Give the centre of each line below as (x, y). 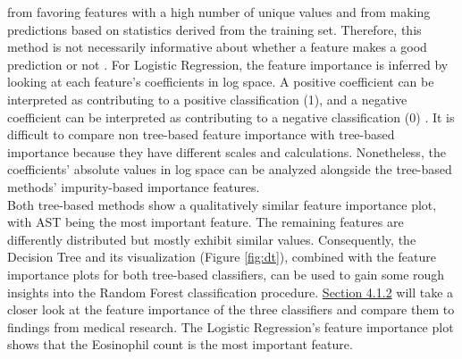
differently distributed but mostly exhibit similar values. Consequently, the (212, 239)
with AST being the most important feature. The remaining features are (206, 222)
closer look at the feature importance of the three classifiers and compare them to (231, 309)
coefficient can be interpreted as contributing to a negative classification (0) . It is (231, 117)
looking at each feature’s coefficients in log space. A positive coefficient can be (221, 82)
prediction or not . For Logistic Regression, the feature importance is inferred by (228, 64)
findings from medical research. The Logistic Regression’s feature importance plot (231, 326)
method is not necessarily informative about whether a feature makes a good (217, 47)
